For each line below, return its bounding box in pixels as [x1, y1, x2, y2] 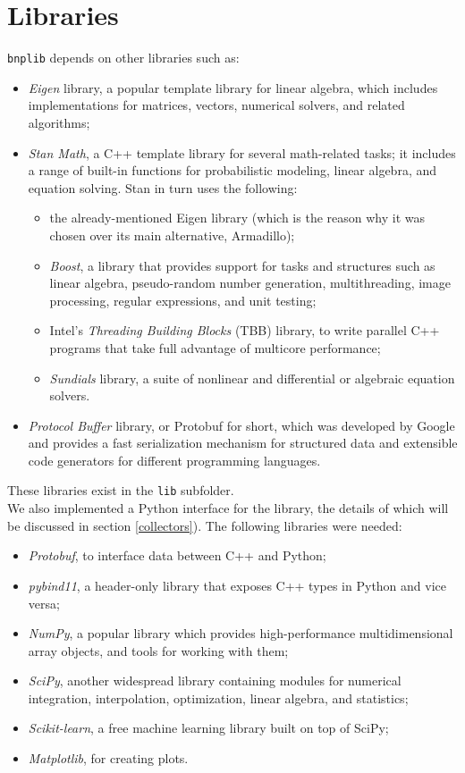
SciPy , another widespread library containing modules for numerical [28, 671, 402, 690]
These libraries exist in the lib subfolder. [7, 481, 234, 500]
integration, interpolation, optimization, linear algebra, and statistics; [28, 688, 409, 707]
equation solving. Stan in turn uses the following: [28, 178, 298, 197]
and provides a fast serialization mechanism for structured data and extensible [28, 433, 458, 452]
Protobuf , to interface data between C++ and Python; [28, 546, 326, 565]
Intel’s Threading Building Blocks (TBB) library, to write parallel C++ [49, 321, 440, 340]
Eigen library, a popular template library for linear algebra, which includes [28, 78, 438, 97]
